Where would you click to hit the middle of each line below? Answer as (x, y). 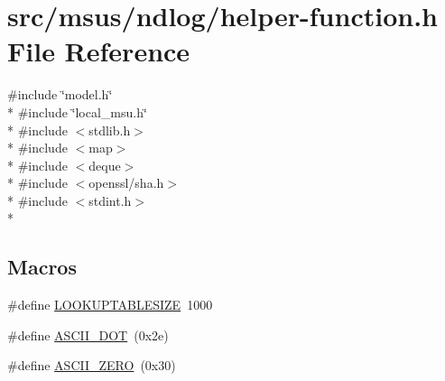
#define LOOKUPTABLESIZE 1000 (110, 305)
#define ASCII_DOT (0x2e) (88, 335)
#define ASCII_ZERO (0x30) (92, 365)
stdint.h (110, 200)
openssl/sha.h (126, 183)
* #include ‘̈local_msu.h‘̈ (77, 112)
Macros (42, 267)
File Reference (99, 51)
